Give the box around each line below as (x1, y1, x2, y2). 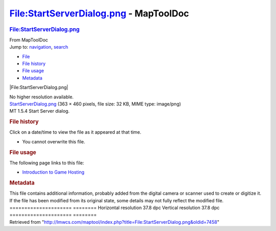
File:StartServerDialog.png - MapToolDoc (9, 8, 189, 19)
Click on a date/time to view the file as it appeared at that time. (9, 129, 142, 135)
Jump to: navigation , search (9, 44, 68, 50)
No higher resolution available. (9, 94, 74, 100)
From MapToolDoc (9, 36, 49, 43)
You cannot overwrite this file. (22, 138, 85, 144)
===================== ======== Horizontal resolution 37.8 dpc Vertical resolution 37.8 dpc (9, 205, 220, 211)
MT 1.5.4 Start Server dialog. (9, 108, 70, 114)
